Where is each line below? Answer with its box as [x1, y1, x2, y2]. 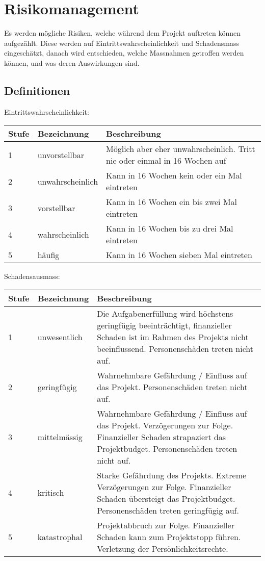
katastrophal [37, 530, 83, 543]
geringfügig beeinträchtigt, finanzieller [97, 319, 232, 331]
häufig [37, 249, 60, 261]
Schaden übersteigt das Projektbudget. [97, 492, 235, 504]
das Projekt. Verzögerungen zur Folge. [97, 419, 233, 431]
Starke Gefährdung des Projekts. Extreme [97, 469, 247, 481]
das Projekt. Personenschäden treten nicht [97, 380, 248, 393]
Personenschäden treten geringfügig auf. [97, 504, 239, 516]
